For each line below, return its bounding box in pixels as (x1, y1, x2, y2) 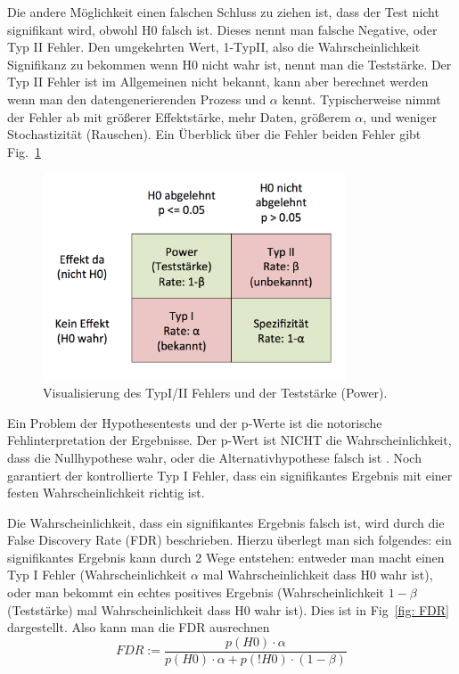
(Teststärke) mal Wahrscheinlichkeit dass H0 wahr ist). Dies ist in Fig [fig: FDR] (7, 600, 449, 619)
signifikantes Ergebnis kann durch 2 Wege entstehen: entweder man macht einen (7, 547, 445, 566)
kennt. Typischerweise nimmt (282, 89, 441, 108)
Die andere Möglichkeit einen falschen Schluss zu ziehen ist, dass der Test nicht (7, 3, 439, 21)
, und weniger (363, 107, 438, 126)
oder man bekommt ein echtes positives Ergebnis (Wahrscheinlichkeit (7, 583, 385, 602)
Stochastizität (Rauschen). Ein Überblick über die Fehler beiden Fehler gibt (7, 125, 422, 144)
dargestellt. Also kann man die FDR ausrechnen (7, 618, 270, 637)
